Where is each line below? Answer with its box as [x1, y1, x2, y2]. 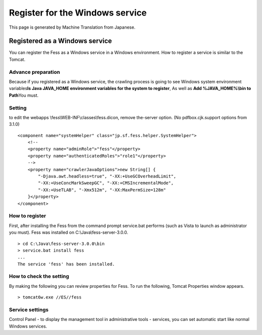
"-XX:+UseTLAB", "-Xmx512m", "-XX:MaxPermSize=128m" [38, 187, 166, 193]
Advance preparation [9, 69, 60, 75]
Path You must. [9, 92, 39, 98]
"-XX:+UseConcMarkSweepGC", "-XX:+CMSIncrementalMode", [38, 180, 174, 186]
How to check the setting [9, 273, 69, 280]
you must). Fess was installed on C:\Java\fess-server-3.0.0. [9, 229, 129, 235]
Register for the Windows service [9, 7, 147, 18]
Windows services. [9, 323, 47, 329]
